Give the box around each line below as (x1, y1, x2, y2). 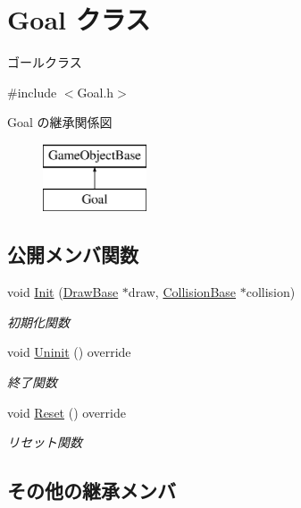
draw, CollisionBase (128, 283, 237, 301)
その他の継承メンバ (7, 477, 176, 504)
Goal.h (77, 82, 114, 101)
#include (7, 82, 57, 101)
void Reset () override (7, 402, 126, 421)
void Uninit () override (7, 343, 131, 361)
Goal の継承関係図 (7, 113, 113, 131)
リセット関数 (7, 433, 82, 452)
